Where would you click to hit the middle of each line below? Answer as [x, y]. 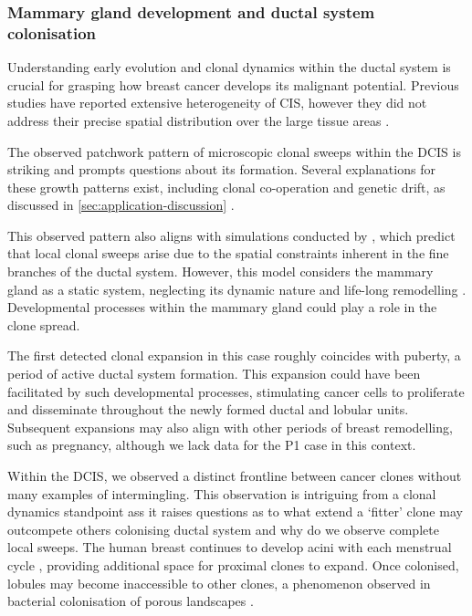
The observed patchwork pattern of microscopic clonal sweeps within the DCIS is [234, 151]
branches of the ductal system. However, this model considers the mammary [220, 271]
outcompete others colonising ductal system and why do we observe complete [223, 529]
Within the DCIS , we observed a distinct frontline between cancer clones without [235, 476]
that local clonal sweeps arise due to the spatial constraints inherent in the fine [228, 253]
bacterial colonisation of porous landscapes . [131, 601]
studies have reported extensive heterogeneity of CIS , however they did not [217, 103]
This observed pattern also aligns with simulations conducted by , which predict [231, 235]
